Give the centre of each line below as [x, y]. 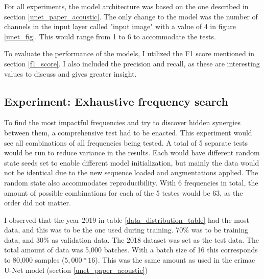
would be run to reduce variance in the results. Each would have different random [132, 153]
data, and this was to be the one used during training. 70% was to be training [126, 230]
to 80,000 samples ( [34, 260]
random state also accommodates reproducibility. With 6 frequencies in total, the [131, 182]
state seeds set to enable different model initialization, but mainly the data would [132, 162]
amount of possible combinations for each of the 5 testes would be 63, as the [124, 192]
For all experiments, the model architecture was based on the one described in [126, 6]
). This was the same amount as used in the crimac [175, 260]
